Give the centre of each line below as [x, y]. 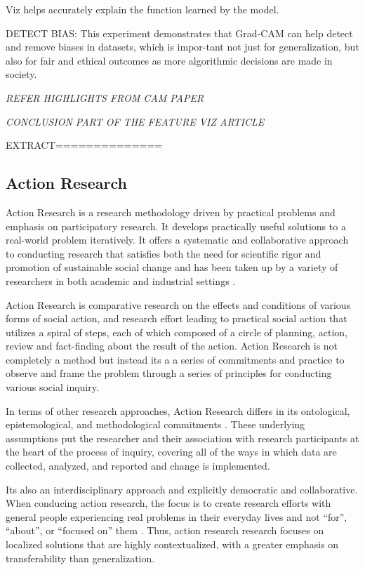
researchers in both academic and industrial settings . [121, 280]
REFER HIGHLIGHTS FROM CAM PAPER [105, 97]
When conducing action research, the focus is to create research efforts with [168, 503]
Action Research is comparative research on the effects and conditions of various [178, 304]
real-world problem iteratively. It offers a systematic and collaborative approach [177, 240]
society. [21, 74]
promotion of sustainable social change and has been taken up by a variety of [172, 267]
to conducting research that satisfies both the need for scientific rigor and [164, 253]
